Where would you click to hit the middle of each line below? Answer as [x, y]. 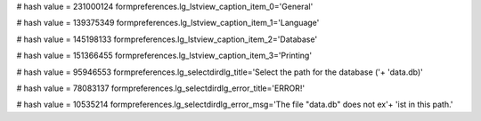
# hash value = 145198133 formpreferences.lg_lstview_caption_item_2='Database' [167, 39]
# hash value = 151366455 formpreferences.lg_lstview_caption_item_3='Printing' [164, 56]
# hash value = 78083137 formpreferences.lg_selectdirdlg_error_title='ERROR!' [161, 88]
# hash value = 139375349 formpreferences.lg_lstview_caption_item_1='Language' [168, 23]
